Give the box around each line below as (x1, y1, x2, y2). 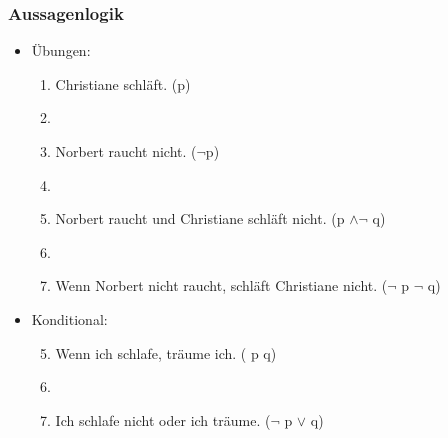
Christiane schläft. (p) (55, 73, 191, 94)
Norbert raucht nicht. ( (55, 141, 197, 161)
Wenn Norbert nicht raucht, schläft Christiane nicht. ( (55, 275, 388, 296)
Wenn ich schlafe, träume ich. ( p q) (55, 342, 277, 363)
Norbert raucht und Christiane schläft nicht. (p (55, 208, 345, 229)
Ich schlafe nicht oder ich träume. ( (55, 409, 271, 430)
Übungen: (31, 40, 91, 61)
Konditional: (31, 308, 108, 329)
